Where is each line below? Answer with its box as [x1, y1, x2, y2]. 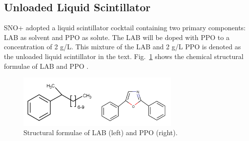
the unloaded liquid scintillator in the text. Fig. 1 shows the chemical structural [4, 51, 244, 61]
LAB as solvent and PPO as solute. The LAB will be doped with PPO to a [4, 32, 229, 42]
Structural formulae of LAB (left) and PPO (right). [23, 127, 178, 138]
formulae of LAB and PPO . [4, 60, 89, 71]
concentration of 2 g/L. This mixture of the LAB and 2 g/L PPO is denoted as [4, 41, 241, 52]
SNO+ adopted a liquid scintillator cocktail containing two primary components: [4, 22, 246, 33]
